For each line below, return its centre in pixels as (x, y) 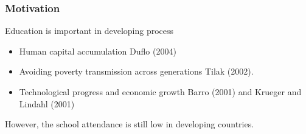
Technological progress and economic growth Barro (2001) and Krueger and (160, 92)
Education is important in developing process (89, 31)
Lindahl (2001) (47, 103)
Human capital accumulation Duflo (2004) (98, 51)
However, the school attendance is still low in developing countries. (130, 124)
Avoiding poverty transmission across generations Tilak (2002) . (136, 71)
